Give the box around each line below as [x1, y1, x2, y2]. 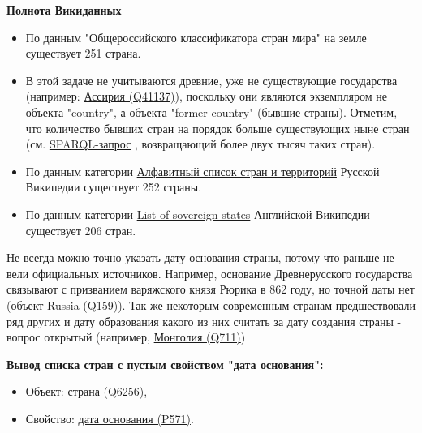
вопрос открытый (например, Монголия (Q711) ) [6, 328, 246, 345]
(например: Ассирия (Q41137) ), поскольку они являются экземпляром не [25, 88, 387, 105]
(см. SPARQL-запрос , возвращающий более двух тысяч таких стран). [25, 135, 376, 152]
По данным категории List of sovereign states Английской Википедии [25, 205, 370, 222]
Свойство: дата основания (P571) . [25, 409, 194, 427]
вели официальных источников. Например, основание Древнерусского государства [6, 264, 413, 281]
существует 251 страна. [25, 45, 141, 62]
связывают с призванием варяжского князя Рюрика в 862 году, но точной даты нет [6, 281, 415, 298]
